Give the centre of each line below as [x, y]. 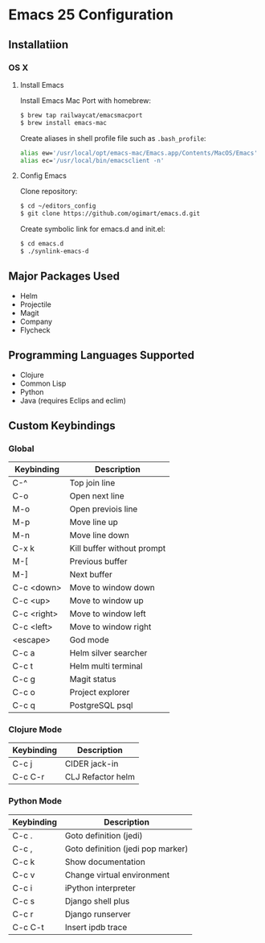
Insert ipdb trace [96, 927]
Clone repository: [49, 192]
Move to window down [112, 588]
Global [21, 449]
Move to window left [108, 614]
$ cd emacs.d [42, 244]
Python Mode [35, 801]
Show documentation [105, 862]
